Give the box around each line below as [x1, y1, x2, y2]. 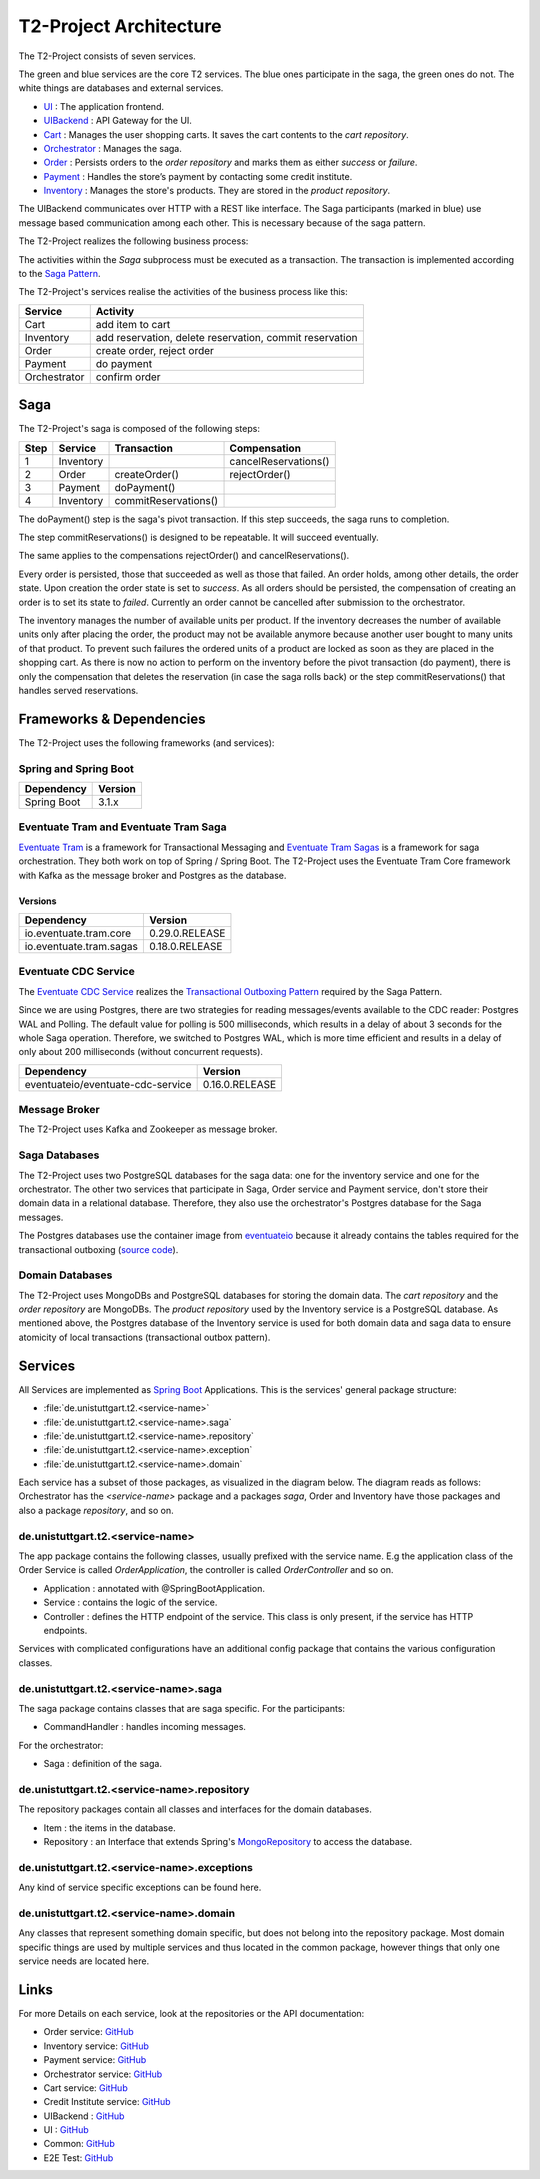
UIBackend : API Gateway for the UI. [43, 115, 192, 127]
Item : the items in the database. [43, 1821, 176, 1834]
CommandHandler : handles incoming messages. [43, 1721, 247, 1733]
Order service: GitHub [43, 2026, 134, 2038]
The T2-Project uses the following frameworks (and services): [18, 736, 275, 749]
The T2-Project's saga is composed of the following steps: [18, 423, 260, 435]
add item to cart [95, 317, 171, 331]
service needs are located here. [18, 1955, 150, 1967]
